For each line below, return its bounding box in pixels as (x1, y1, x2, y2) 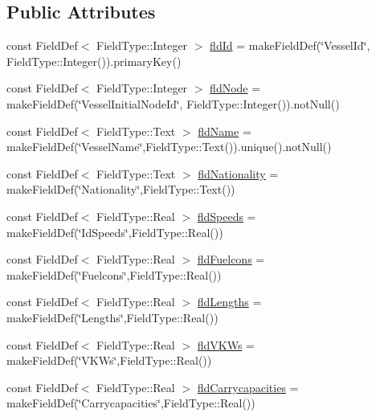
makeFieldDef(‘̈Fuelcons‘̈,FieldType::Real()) (6, 266, 222, 283)
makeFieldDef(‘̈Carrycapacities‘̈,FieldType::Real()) (6, 395, 255, 411)
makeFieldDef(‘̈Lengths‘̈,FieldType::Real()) (6, 309, 219, 325)
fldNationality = (198, 165, 279, 182)
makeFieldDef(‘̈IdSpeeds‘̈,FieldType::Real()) (6, 223, 223, 240)
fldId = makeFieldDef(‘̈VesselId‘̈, (210, 37, 370, 54)
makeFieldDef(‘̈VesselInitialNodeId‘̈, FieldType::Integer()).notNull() (6, 95, 340, 112)
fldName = (198, 122, 251, 139)
